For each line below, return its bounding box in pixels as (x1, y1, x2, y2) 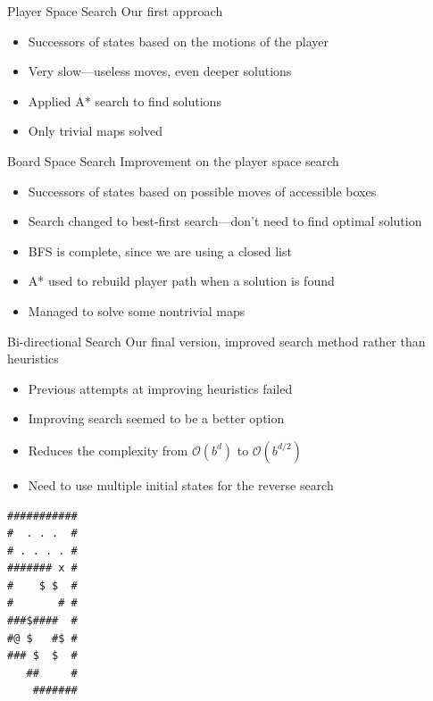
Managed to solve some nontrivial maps (28, 301, 246, 320)
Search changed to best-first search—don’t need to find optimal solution (28, 212, 422, 230)
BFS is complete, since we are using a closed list (28, 241, 292, 260)
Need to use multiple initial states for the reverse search (28, 475, 334, 494)
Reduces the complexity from (28, 440, 188, 459)
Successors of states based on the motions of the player (28, 31, 329, 50)
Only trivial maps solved (28, 121, 163, 140)
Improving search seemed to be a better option (28, 409, 285, 428)
